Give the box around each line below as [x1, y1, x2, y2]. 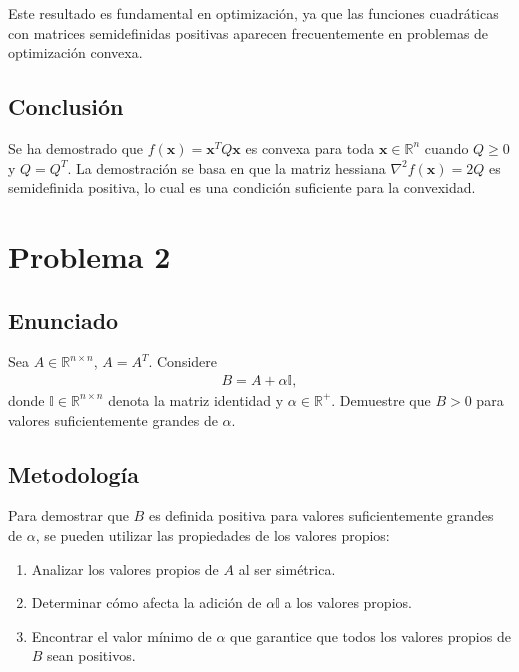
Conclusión [8, 91, 124, 122]
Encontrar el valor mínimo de [31, 625, 212, 646]
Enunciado [8, 304, 119, 335]
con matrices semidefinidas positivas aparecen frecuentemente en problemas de [8, 22, 489, 43]
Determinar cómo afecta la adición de [31, 592, 262, 613]
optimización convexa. [8, 42, 143, 63]
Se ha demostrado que [8, 137, 144, 158]
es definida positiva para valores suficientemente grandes [148, 505, 494, 526]
